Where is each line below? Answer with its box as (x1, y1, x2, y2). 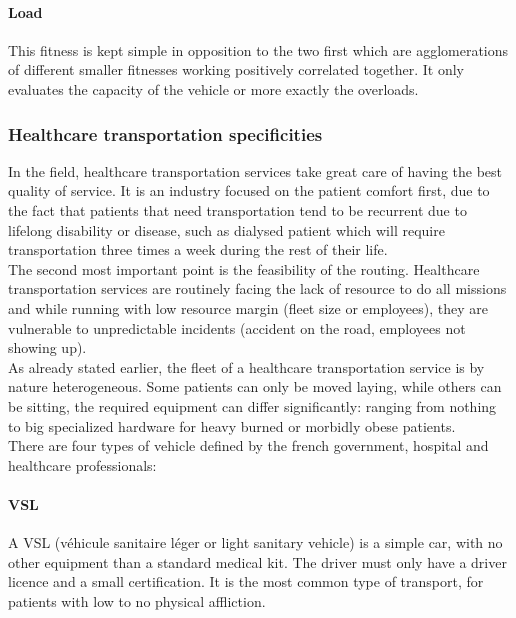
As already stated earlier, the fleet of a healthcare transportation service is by (8, 356, 485, 377)
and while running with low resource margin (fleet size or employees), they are (8, 297, 488, 318)
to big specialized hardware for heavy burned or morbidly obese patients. (8, 415, 456, 436)
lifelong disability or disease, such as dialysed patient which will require (8, 219, 445, 240)
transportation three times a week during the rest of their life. (8, 239, 388, 260)
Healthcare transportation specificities (8, 121, 323, 146)
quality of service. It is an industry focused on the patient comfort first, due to (8, 180, 490, 201)
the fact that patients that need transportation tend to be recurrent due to (8, 199, 467, 220)
